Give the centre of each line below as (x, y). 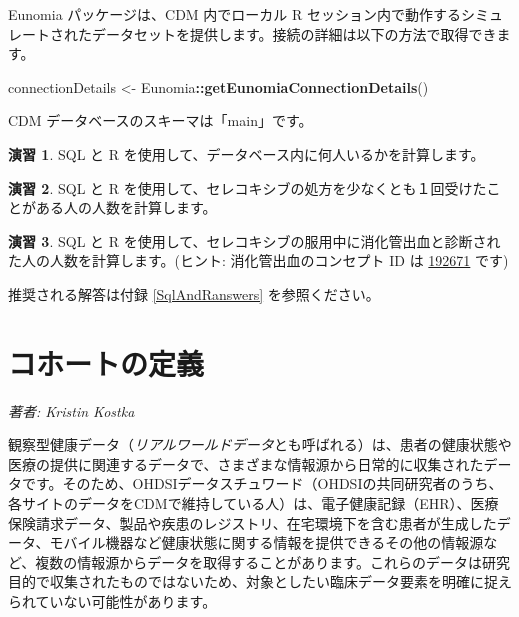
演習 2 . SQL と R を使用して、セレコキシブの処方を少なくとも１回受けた (247, 187)
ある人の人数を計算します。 (126, 207)
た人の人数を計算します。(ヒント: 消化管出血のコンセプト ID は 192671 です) (258, 260)
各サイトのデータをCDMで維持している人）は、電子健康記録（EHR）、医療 (253, 503)
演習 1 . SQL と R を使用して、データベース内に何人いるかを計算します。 (246, 153)
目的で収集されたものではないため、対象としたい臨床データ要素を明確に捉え (260, 581)
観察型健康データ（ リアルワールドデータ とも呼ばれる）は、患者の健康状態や (260, 444)
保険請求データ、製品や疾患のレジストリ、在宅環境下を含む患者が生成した (252, 522)
